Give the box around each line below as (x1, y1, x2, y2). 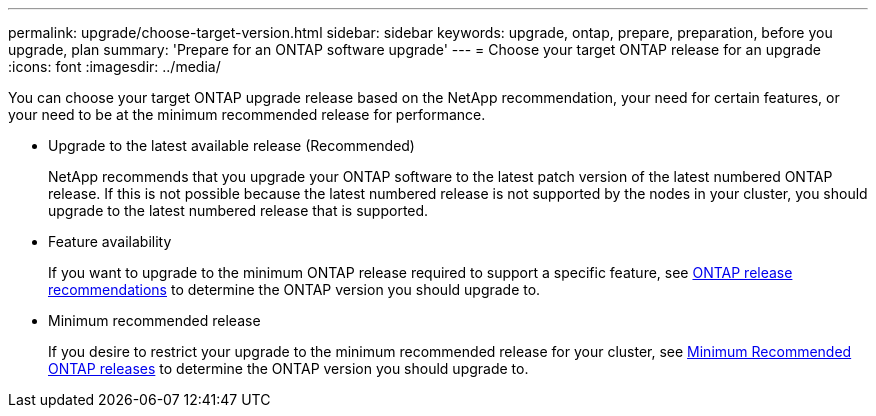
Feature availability (48, 233, 172, 250)
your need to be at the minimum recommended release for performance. (8, 106, 486, 123)
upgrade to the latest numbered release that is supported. (48, 202, 429, 219)
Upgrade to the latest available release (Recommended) (48, 137, 415, 154)
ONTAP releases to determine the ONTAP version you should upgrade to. (48, 360, 529, 377)
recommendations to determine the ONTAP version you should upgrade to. (48, 281, 541, 298)
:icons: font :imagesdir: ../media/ (8, 58, 221, 75)
